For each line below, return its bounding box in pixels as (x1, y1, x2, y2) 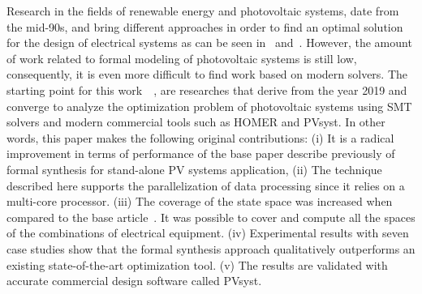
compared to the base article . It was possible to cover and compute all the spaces (6, 208, 416, 225)
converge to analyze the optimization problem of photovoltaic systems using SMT (6, 97, 412, 114)
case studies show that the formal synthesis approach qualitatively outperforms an (6, 240, 416, 257)
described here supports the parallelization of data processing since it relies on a (6, 177, 405, 194)
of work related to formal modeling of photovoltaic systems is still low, (6, 49, 357, 66)
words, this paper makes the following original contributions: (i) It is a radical (6, 129, 394, 146)
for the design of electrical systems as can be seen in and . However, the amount (6, 34, 412, 51)
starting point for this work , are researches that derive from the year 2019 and (6, 81, 407, 98)
